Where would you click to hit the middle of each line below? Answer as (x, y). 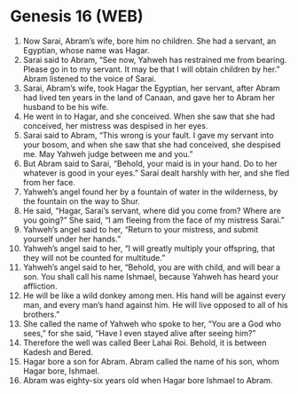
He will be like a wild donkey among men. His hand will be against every (154, 295)
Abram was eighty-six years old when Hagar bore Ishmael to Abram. (148, 380)
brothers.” (41, 314)
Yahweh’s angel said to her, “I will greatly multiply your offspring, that (149, 248)
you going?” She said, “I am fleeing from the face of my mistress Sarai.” (153, 220)
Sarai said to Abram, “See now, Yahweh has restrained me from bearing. (155, 59)
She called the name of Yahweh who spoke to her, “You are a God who (152, 323)
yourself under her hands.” (72, 239)
